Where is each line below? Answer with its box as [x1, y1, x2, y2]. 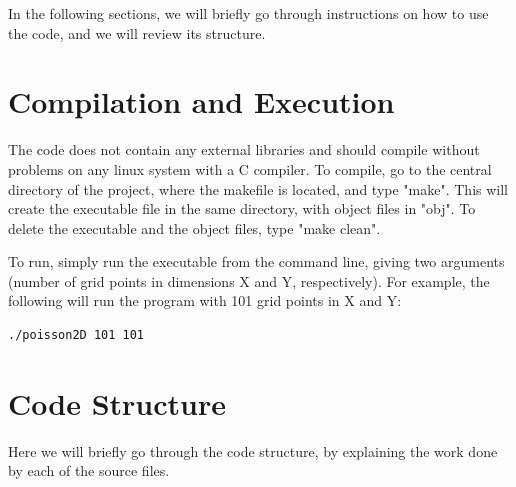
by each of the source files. [8, 460, 170, 481]
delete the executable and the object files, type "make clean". [8, 217, 381, 238]
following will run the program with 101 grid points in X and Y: [8, 290, 402, 311]
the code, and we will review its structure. [8, 22, 266, 43]
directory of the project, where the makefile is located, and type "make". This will [8, 178, 508, 199]
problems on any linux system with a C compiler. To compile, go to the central [8, 158, 492, 179]
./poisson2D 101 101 [8, 328, 145, 343]
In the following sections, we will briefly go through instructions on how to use [8, 3, 489, 23]
